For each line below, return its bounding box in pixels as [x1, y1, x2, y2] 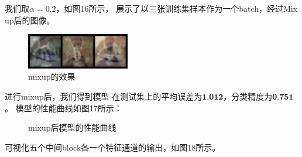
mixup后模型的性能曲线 [28, 121, 116, 134]
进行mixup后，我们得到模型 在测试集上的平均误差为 [5, 90, 203, 103]
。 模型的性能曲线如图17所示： [5, 101, 122, 114]
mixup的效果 [28, 70, 75, 83]
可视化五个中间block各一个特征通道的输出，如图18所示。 [5, 141, 221, 153]
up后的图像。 [5, 13, 55, 26]
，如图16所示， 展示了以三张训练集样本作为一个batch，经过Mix [56, 2, 298, 14]
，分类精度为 [223, 90, 273, 103]
